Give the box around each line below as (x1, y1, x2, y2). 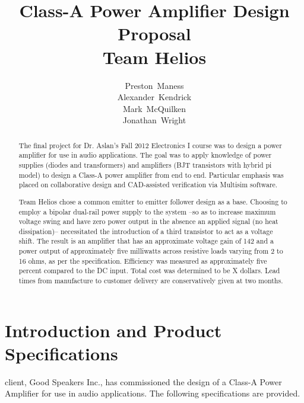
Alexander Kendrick (117, 91, 192, 103)
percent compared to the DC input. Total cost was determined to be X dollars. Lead (18, 266, 280, 276)
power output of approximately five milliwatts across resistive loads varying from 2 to (18, 246, 283, 256)
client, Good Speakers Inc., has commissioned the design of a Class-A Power (5, 375, 282, 388)
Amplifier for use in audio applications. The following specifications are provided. (5, 387, 300, 399)
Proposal (118, 21, 191, 46)
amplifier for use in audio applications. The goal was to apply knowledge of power (18, 150, 272, 160)
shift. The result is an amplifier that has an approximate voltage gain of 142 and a (18, 236, 274, 246)
